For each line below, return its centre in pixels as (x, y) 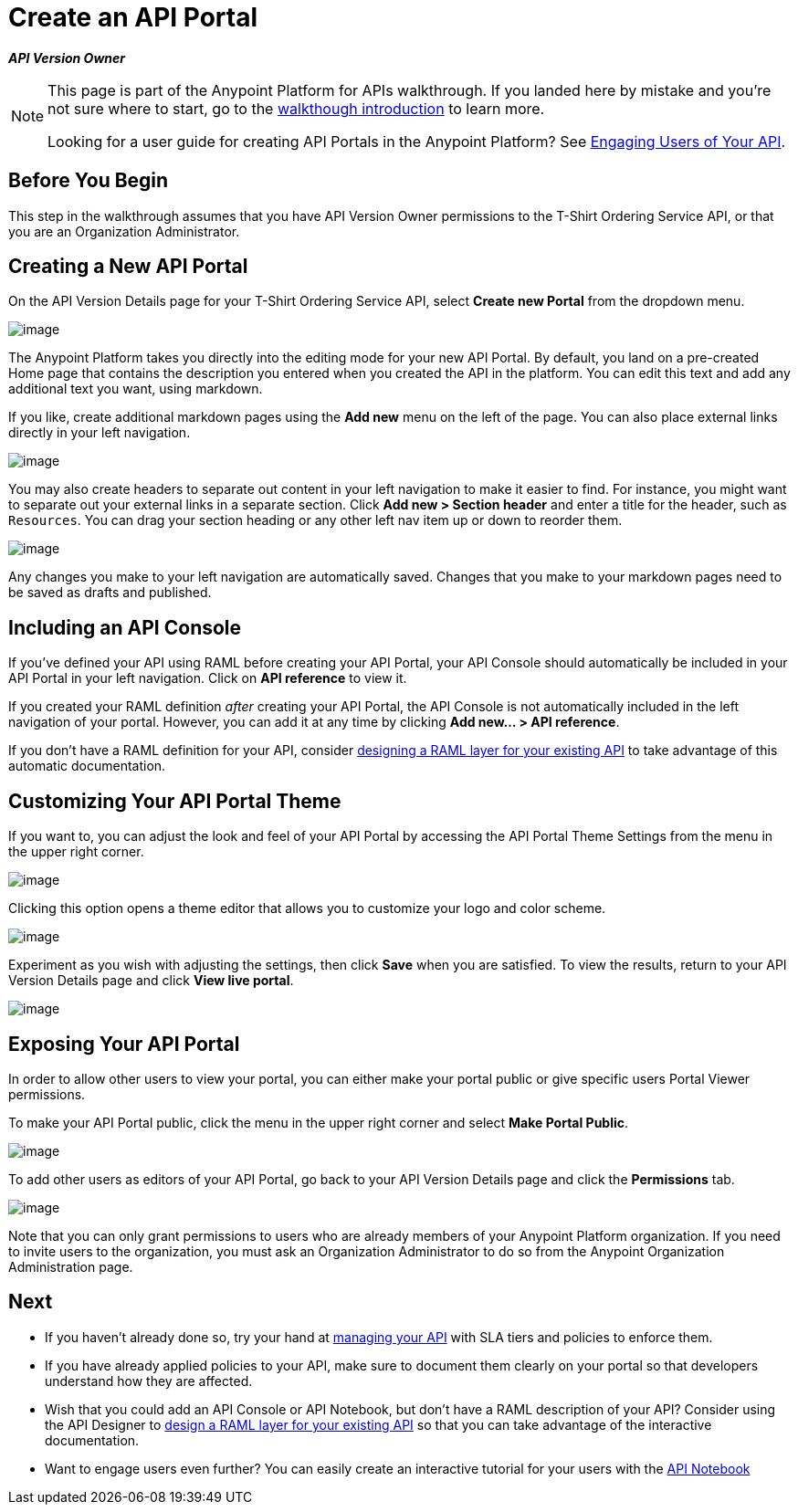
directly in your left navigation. (100, 433)
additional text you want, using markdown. (136, 389)
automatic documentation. (87, 766)
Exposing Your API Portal (124, 1044)
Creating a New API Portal (128, 267)
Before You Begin (89, 181)
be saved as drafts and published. (110, 593)
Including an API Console (125, 627)
